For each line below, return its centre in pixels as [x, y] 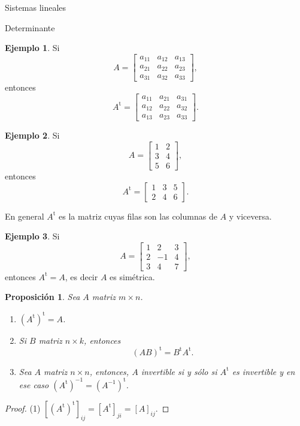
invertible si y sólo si [179, 371]
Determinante [30, 27]
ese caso [34, 384]
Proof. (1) [23, 408]
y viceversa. [250, 216]
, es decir [81, 276]
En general [25, 216]
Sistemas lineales [36, 7]
